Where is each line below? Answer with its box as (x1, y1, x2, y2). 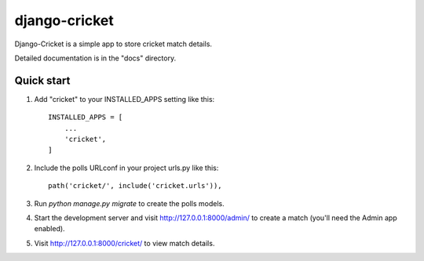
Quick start (14, 74, 71, 87)
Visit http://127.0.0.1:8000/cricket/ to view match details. (34, 238, 215, 248)
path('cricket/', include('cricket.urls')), (48, 181, 223, 190)
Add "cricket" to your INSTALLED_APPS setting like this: (34, 94, 215, 103)
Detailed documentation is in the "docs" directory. (14, 53, 177, 63)
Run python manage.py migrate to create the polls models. (34, 198, 225, 208)
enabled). (34, 224, 66, 234)
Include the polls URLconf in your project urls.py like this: (34, 163, 219, 172)
